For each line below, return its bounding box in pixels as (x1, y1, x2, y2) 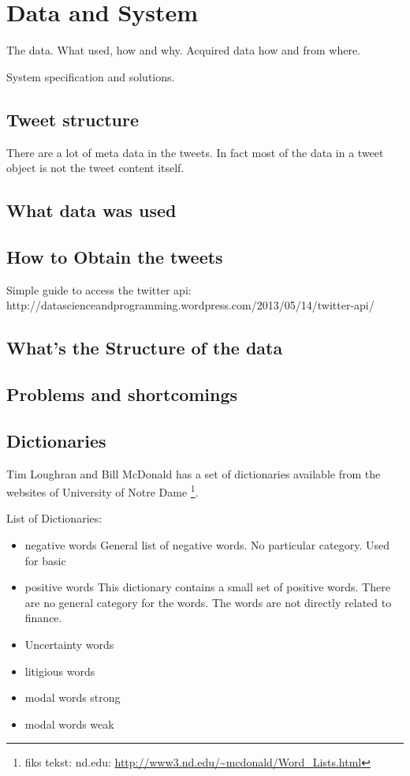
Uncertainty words (24, 636, 114, 653)
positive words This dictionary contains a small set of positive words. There (24, 579, 390, 595)
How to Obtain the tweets (6, 244, 223, 268)
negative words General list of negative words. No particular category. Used (24, 537, 390, 553)
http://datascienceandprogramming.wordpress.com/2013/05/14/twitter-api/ (6, 297, 375, 313)
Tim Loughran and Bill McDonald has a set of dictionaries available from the (6, 465, 381, 482)
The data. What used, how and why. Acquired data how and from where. (6, 42, 360, 58)
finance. (24, 609, 62, 626)
